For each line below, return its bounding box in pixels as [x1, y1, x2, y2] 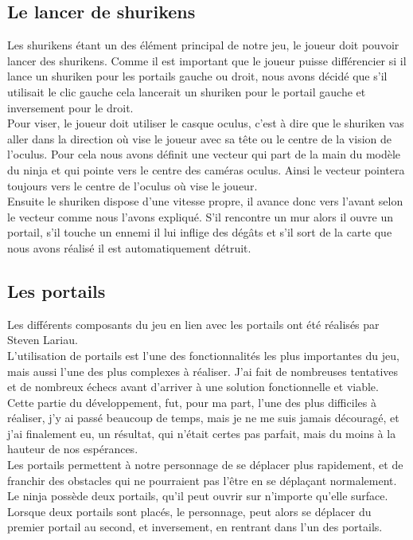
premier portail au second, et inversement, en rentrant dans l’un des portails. [7, 518, 383, 535]
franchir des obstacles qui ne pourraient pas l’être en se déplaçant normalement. [7, 472, 397, 488]
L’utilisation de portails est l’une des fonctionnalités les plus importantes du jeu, [7, 346, 399, 363]
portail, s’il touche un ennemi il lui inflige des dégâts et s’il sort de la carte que [7, 224, 392, 241]
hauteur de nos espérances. [7, 440, 138, 457]
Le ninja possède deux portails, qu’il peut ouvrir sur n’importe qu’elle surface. [7, 487, 388, 504]
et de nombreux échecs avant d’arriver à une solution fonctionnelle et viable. [7, 378, 379, 395]
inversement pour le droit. [7, 99, 134, 115]
